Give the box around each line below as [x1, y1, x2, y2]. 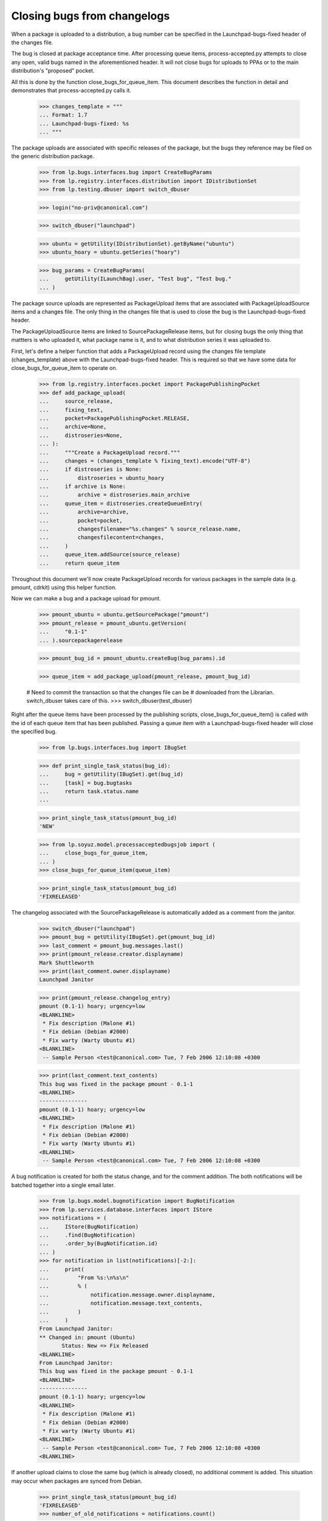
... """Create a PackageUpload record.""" [39, 449, 180, 456]
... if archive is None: [39, 483, 126, 490]
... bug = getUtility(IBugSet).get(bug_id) [39, 771, 183, 778]
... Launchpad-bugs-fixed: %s [39, 120, 129, 127]
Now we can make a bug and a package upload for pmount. [11, 595, 161, 602]
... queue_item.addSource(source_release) [39, 551, 180, 558]
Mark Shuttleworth [39, 959, 94, 966]
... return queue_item [39, 560, 120, 566]
